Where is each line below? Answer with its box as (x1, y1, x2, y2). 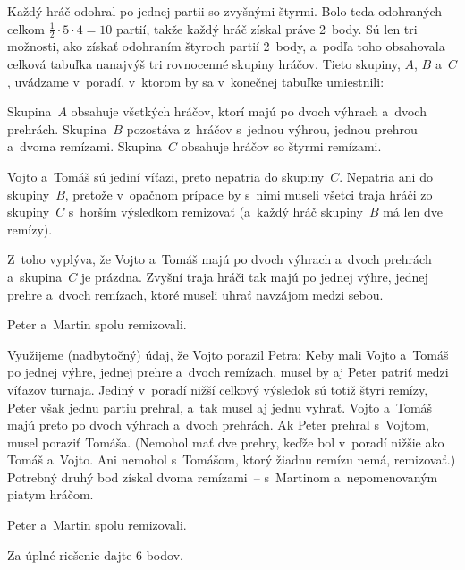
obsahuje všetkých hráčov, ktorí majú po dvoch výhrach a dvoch (71, 102, 427, 121)
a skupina (7, 267, 63, 285)
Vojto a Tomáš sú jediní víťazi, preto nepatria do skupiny (7, 166, 325, 185)
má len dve (383, 202, 444, 221)
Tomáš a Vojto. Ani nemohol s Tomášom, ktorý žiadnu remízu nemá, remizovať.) (7, 450, 456, 469)
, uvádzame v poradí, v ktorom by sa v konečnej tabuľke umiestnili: (7, 72, 385, 90)
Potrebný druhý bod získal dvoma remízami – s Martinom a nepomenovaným (7, 467, 438, 486)
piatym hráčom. (7, 485, 94, 504)
